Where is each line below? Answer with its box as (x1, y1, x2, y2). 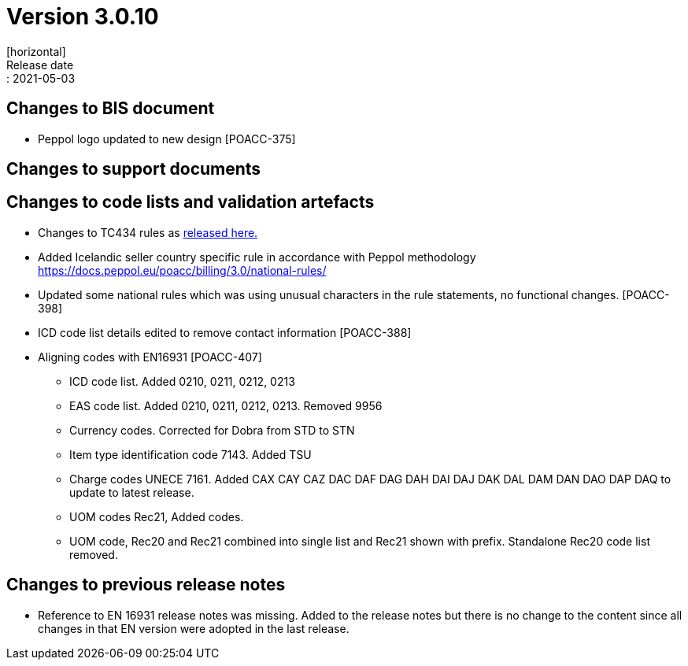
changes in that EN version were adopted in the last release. (38, 621, 350, 635)
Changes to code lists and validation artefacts (6, 192, 375, 213)
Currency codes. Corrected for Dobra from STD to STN (69, 423, 355, 437)
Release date (6, 57, 74, 72)
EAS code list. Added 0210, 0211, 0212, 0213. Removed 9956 (69, 398, 383, 413)
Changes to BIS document (6, 98, 215, 119)
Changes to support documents (6, 159, 261, 179)
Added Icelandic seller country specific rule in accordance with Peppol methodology (38, 250, 476, 264)
